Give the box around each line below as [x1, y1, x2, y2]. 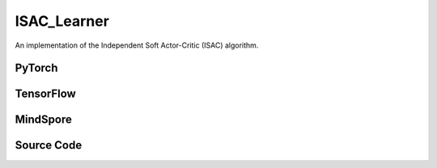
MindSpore [15, 113, 72, 127]
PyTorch [15, 61, 58, 75]
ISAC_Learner [15, 12, 109, 30]
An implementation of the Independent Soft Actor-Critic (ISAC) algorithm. [15, 40, 259, 50]
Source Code [15, 138, 83, 153]
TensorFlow [15, 87, 76, 101]
